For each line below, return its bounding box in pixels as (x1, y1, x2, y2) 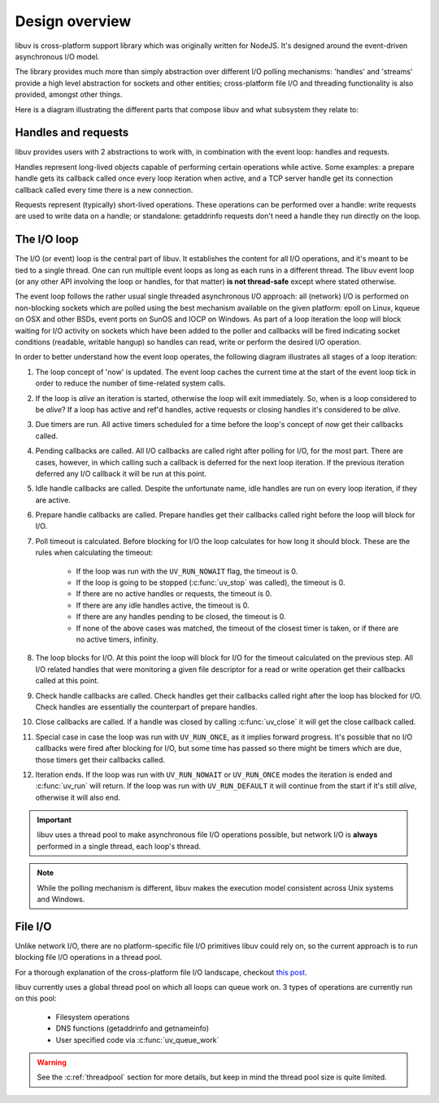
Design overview (15, 12, 132, 30)
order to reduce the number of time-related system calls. (35, 378, 226, 388)
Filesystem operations (55, 1012, 130, 1022)
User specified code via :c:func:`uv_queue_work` (55, 1035, 219, 1044)
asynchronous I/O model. (15, 51, 100, 61)
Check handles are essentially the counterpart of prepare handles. (35, 702, 258, 712)
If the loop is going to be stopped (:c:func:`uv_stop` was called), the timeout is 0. (76, 578, 346, 587)
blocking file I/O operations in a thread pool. (15, 953, 163, 962)
